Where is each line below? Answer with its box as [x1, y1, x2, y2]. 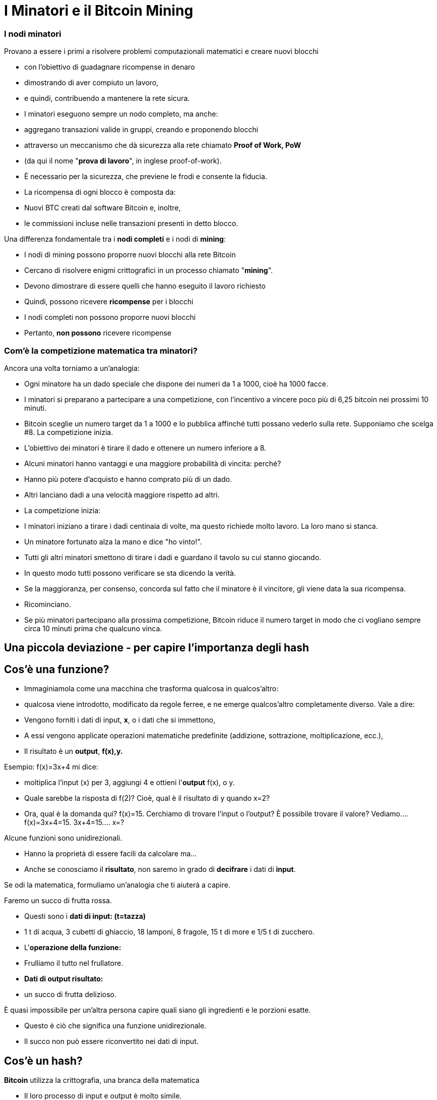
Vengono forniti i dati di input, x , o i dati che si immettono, [24, 716, 216, 725]
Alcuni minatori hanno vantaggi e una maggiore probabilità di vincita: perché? [24, 459, 281, 468]
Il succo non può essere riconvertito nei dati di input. [24, 1037, 199, 1046]
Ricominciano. [24, 599, 71, 609]
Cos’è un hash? [4, 1054, 83, 1067]
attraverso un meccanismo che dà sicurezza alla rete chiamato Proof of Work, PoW [24, 141, 301, 150]
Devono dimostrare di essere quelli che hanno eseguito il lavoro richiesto [24, 282, 266, 291]
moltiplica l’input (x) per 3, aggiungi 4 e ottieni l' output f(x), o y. [24, 778, 235, 787]
